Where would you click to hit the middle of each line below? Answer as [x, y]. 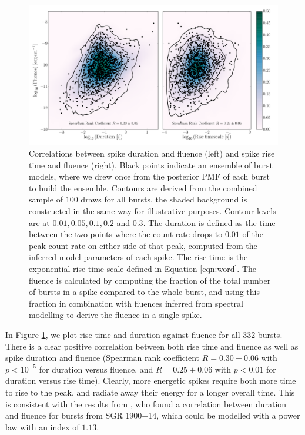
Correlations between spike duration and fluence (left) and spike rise [152, 153]
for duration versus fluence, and [96, 369]
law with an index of [42, 426]
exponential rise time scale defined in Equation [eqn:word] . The [143, 269]
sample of [46, 199]
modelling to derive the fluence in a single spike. [115, 315]
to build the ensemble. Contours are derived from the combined [143, 187]
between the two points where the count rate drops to [126, 234]
